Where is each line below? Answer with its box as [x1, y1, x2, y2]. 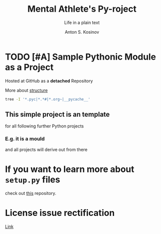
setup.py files [5, 174, 60, 185]
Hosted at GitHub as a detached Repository [5, 78, 93, 84]
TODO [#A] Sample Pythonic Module [5, 51, 156, 62]
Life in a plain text [64, 20, 100, 25]
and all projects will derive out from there [5, 147, 88, 152]
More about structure [5, 87, 48, 93]
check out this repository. [5, 190, 57, 196]
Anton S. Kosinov [64, 29, 100, 35]
